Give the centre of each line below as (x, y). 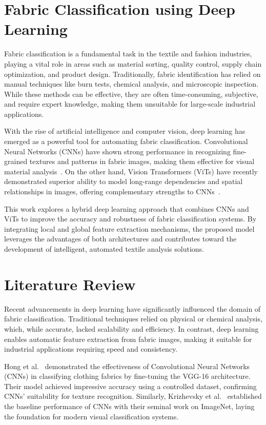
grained (16, 161)
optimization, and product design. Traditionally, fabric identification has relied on (132, 74)
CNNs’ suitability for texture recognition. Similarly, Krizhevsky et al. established (133, 396)
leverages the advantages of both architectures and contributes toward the (120, 239)
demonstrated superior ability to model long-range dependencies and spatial (124, 181)
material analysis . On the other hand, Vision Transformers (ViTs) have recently (131, 171)
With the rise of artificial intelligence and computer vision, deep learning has (125, 131)
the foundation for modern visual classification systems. (91, 416)
